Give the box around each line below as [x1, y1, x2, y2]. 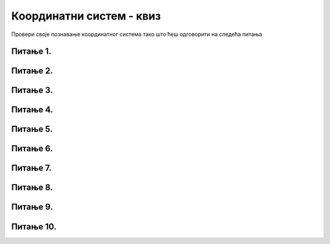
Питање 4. [11, 104, 53, 115]
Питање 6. [11, 143, 53, 154]
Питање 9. [11, 202, 53, 212]
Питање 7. [11, 163, 52, 173]
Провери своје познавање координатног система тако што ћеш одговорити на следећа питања [11, 30, 262, 38]
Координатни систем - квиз [11, 9, 161, 23]
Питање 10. [11, 221, 57, 232]
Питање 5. [11, 124, 53, 134]
